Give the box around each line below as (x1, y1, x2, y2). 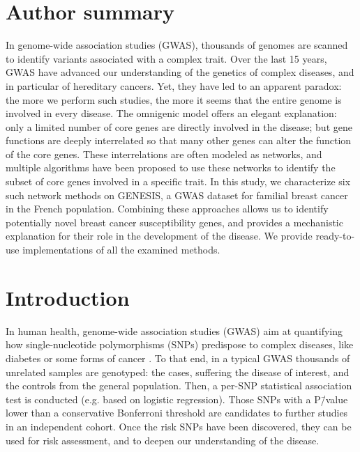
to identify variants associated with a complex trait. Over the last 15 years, (6, 51, 327, 65)
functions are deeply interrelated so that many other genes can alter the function (6, 133, 352, 148)
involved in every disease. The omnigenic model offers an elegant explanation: (6, 106, 337, 120)
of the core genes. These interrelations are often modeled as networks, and (6, 146, 322, 161)
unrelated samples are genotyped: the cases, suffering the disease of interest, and (6, 364, 350, 379)
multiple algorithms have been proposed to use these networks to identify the (6, 160, 336, 175)
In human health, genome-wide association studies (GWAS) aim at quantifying (6, 323, 343, 338)
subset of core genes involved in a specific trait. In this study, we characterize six (6, 174, 351, 189)
